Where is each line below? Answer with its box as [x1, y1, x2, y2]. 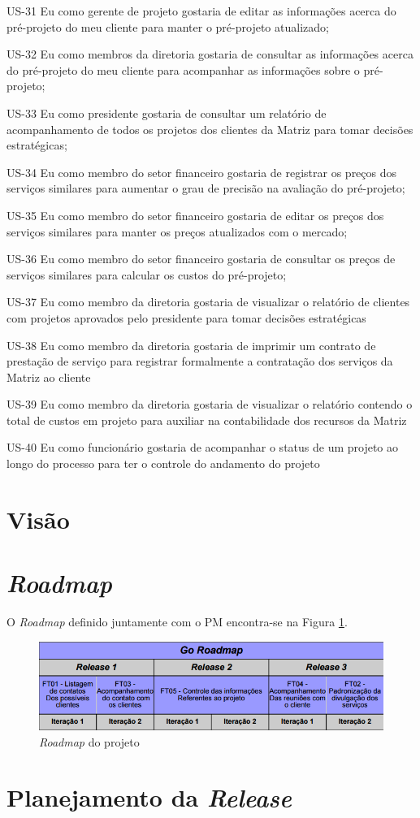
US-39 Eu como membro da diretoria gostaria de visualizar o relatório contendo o [6, 396, 413, 413]
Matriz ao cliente [6, 368, 91, 385]
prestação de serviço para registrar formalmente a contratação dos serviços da [6, 353, 393, 370]
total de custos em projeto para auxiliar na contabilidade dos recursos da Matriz [6, 411, 407, 428]
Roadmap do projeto [39, 733, 140, 750]
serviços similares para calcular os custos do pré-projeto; [6, 266, 287, 283]
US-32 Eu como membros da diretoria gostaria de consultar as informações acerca [6, 45, 414, 63]
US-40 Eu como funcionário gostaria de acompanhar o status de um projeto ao [6, 439, 399, 456]
